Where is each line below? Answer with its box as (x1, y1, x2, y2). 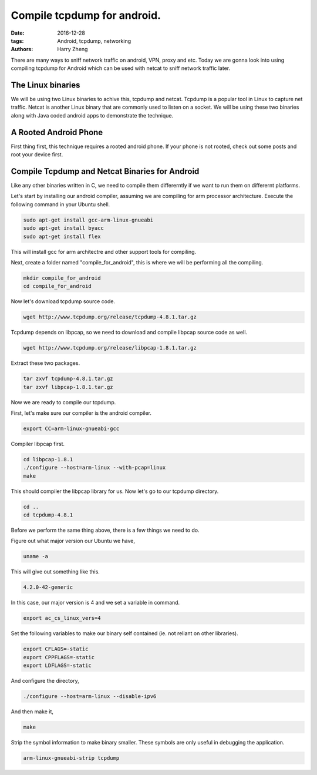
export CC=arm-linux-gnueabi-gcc (23, 425, 120, 432)
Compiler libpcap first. (11, 440, 65, 447)
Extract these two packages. (11, 360, 80, 367)
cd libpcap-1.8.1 (23, 456, 73, 462)
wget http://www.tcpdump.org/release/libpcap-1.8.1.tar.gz (23, 344, 197, 351)
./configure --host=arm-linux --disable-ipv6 (23, 693, 157, 700)
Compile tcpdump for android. (11, 9, 161, 22)
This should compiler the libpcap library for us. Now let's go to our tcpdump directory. (11, 488, 219, 495)
